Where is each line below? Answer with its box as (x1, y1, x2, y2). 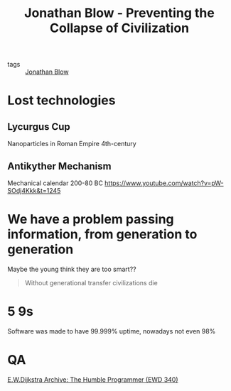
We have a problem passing (7, 211, 174, 228)
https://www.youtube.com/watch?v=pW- (104, 179, 224, 187)
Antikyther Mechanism (7, 160, 112, 172)
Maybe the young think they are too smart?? (7, 265, 136, 273)
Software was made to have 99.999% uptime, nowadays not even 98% (7, 326, 216, 335)
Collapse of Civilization (49, 20, 190, 36)
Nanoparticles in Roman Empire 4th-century (7, 140, 136, 148)
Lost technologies (7, 92, 116, 109)
